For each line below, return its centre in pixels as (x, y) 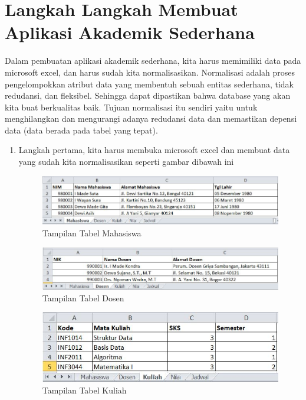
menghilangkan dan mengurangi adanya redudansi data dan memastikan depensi (151, 118)
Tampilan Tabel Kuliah (84, 390)
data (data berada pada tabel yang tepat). (81, 130)
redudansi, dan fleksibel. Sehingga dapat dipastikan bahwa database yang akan (148, 95)
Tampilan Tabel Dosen (83, 297)
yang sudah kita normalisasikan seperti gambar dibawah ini (126, 162)
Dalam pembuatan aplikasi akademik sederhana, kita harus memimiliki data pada (153, 61)
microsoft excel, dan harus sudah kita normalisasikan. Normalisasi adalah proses (150, 72)
